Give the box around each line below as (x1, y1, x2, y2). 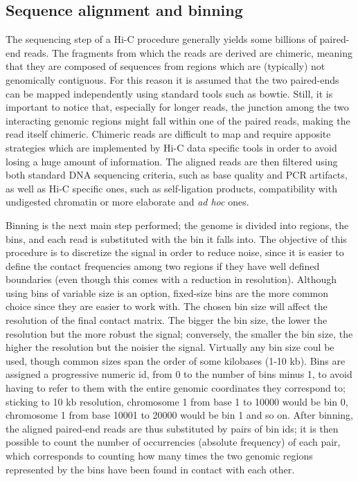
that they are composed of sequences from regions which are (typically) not (6, 59, 325, 73)
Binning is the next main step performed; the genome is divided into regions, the (6, 217, 349, 232)
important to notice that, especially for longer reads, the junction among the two (6, 100, 349, 114)
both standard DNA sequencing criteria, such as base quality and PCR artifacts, (6, 167, 348, 182)
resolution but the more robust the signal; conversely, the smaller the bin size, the (6, 326, 353, 341)
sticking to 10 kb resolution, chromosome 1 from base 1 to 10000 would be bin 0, (6, 394, 348, 408)
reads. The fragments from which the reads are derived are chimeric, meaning (24, 45, 353, 60)
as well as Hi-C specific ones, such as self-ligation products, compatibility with (6, 181, 337, 195)
